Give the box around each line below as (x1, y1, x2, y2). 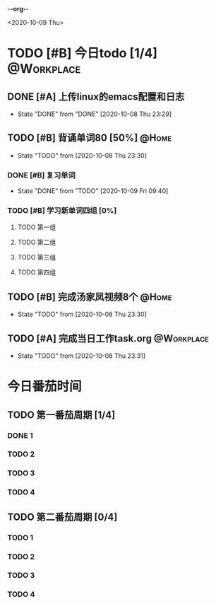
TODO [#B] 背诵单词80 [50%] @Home (7, 132, 172, 144)
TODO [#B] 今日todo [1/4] (7, 45, 157, 62)
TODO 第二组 (17, 238, 56, 247)
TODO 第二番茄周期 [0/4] (7, 511, 118, 523)
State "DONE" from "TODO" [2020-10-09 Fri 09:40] (17, 187, 169, 195)
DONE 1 (7, 430, 33, 440)
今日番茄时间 (7, 378, 83, 395)
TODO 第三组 (17, 253, 56, 262)
